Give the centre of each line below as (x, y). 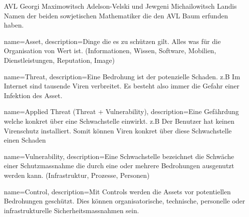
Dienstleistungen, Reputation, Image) (59, 60)
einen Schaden (25, 140)
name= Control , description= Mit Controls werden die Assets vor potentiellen (117, 191)
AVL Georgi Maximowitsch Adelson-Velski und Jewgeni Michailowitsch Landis (120, 6)
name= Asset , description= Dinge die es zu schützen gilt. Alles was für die (112, 41)
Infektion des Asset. (33, 95)
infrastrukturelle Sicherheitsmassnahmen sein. (72, 210)
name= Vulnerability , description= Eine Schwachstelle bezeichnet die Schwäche (119, 156)
